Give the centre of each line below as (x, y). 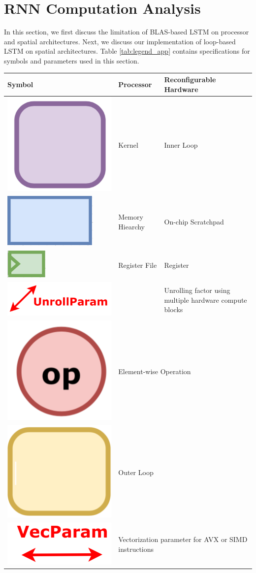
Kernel (128, 145)
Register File (138, 265)
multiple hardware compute (206, 300)
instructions (136, 549)
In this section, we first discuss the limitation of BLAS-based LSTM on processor (127, 32)
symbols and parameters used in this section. (72, 60)
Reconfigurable (190, 79)
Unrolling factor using (197, 290)
